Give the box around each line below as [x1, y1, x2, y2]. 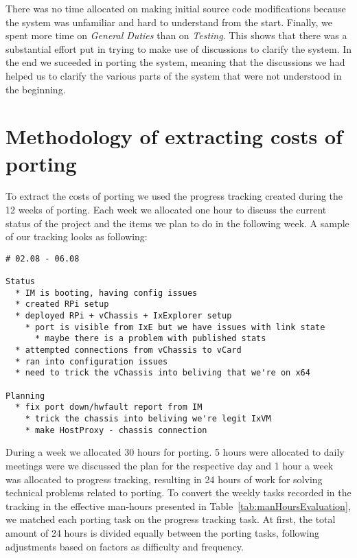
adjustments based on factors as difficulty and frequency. [5, 539, 244, 553]
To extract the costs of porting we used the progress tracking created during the [5, 189, 343, 203]
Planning [5, 391, 45, 401]
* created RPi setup [15, 299, 109, 310]
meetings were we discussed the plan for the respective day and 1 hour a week [5, 458, 334, 472]
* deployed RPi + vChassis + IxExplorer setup [15, 311, 232, 321]
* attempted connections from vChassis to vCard [15, 345, 242, 356]
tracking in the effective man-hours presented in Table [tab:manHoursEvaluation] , [5, 498, 351, 513]
